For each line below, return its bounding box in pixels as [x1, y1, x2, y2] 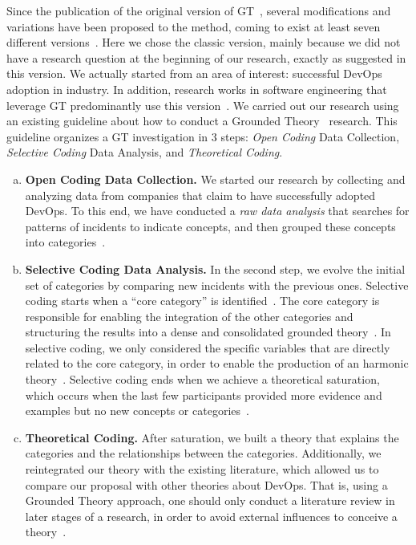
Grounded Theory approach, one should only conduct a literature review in [25, 492, 395, 509]
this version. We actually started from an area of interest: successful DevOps [6, 65, 382, 82]
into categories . [25, 234, 106, 250]
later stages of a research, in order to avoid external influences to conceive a [25, 507, 398, 524]
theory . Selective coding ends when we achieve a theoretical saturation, [25, 371, 380, 388]
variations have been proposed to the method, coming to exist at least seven [6, 18, 381, 35]
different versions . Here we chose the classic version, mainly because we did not [6, 34, 401, 51]
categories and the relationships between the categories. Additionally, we [25, 445, 382, 462]
